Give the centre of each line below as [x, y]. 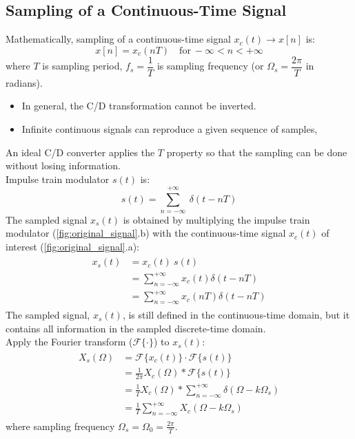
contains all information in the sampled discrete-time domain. [136, 328]
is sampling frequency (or [210, 66]
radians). [24, 82]
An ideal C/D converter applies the [80, 152]
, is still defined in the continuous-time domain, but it [236, 315]
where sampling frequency [60, 426]
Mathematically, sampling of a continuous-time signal [118, 39]
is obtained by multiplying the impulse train [216, 219]
